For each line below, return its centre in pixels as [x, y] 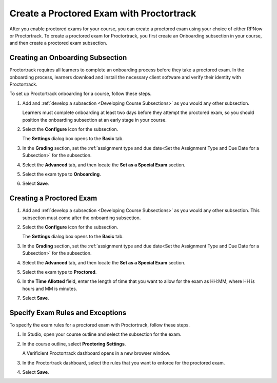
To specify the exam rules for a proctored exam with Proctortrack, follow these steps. [100, 325]
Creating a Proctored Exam [53, 198]
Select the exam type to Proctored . [60, 272]
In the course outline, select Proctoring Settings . [74, 343]
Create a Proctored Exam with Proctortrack [103, 13]
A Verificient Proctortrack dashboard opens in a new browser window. [96, 353]
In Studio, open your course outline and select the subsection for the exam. [102, 334]
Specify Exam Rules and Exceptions [68, 312]
